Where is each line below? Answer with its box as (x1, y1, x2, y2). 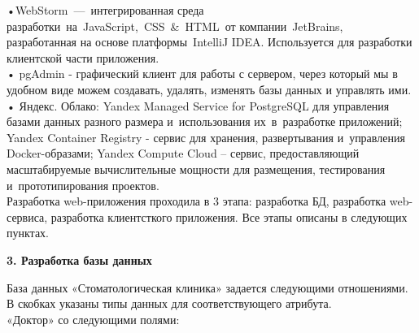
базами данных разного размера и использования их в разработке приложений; (7, 113, 403, 130)
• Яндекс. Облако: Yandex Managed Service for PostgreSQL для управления (7, 97, 390, 114)
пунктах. (7, 224, 49, 241)
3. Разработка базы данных (7, 251, 152, 268)
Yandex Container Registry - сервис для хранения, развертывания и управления (7, 128, 405, 145)
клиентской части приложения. (7, 49, 159, 66)
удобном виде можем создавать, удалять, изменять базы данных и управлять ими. (7, 80, 412, 97)
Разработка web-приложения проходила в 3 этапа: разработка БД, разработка (7, 192, 386, 210)
